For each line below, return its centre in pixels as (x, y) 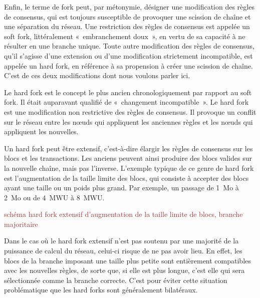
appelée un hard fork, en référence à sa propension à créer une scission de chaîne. (128, 65)
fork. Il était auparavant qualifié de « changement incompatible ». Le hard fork (126, 102)
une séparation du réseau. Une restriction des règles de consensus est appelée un (127, 26)
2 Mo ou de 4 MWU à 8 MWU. (54, 197)
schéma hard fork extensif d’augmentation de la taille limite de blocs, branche (123, 214)
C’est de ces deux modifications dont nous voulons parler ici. (97, 75)
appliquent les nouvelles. (41, 131)
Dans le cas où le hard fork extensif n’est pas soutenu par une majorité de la (121, 241)
